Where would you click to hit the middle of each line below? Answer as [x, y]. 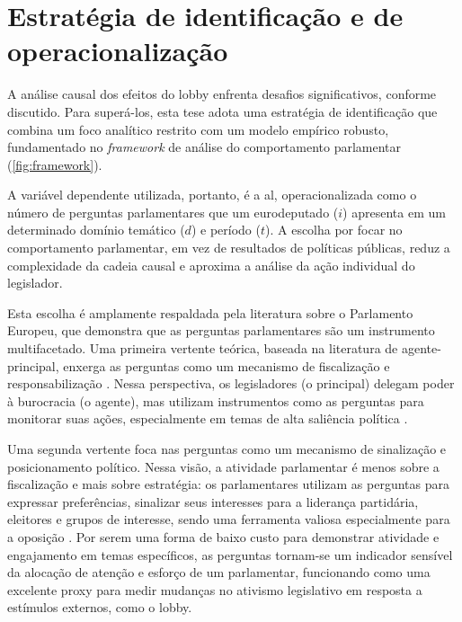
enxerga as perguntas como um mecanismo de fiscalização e [227, 365]
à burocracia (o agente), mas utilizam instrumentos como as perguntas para [216, 400]
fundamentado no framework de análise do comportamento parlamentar [204, 147]
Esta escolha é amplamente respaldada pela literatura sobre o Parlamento [210, 312]
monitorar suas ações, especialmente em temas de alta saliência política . [208, 418]
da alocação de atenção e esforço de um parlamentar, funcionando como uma [219, 572]
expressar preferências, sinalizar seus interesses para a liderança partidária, [213, 501]
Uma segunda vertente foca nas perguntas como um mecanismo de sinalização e [227, 449]
